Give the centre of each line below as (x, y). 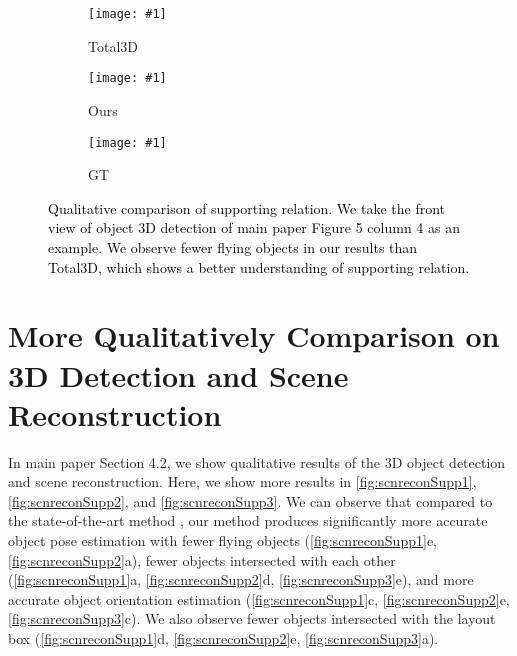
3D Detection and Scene (178, 374)
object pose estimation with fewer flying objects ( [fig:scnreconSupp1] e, (222, 540)
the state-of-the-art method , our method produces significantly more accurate (248, 520)
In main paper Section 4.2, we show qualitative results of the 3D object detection (257, 461)
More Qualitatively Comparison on (254, 335)
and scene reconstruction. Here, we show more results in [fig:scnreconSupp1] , (242, 481)
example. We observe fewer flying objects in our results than (233, 246)
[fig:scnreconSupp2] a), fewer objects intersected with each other (202, 559)
